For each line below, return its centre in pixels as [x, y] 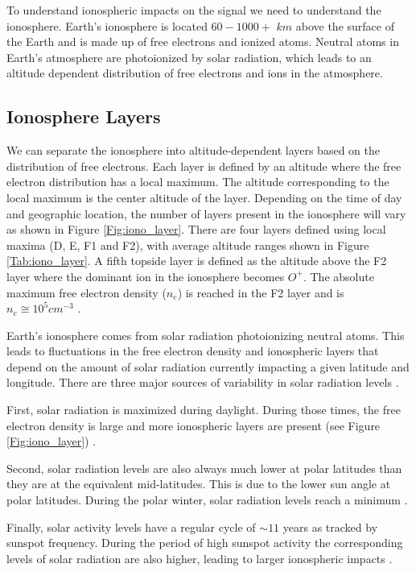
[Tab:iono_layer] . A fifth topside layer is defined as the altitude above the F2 [197, 261]
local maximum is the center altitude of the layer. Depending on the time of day [204, 197]
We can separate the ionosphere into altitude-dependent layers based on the [193, 150]
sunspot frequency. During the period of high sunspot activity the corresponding [205, 543]
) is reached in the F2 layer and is [261, 292]
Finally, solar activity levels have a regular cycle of [131, 526]
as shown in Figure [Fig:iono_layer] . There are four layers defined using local [196, 229]
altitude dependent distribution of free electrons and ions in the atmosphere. [195, 73]
